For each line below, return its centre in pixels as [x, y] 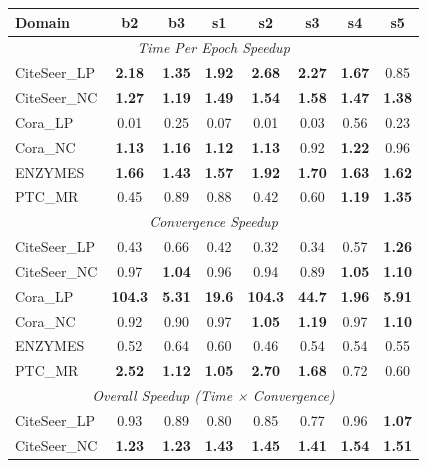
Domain [43, 21]
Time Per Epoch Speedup [213, 47]
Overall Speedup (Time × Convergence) [213, 395]
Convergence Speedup [213, 221]
